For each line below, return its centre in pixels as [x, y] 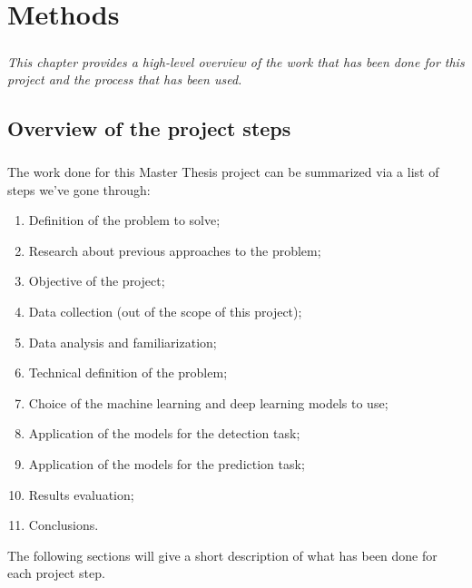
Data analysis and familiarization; [123, 342]
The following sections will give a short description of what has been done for [222, 555]
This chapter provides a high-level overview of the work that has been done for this [236, 61]
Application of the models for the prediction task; [167, 464]
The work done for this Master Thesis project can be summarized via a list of [223, 172]
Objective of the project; [97, 281]
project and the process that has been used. [125, 79]
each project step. [56, 573]
